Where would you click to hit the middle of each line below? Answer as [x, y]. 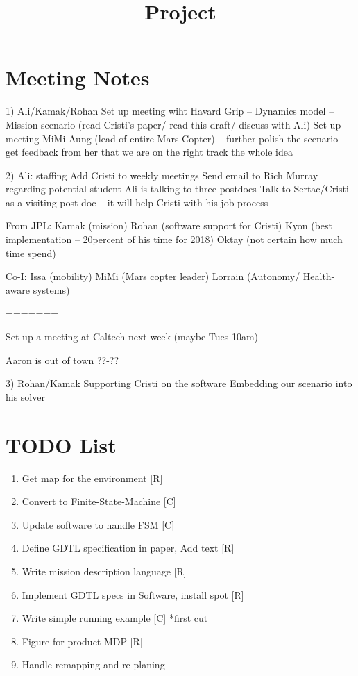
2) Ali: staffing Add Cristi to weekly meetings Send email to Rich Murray [162, 175]
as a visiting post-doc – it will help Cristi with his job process [137, 202]
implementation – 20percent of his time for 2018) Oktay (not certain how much [174, 239]
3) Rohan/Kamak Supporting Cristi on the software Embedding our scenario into [179, 383]
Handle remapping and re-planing [93, 665]
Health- [319, 276]
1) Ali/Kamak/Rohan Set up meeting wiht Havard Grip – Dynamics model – [170, 111]
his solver [25, 396]
